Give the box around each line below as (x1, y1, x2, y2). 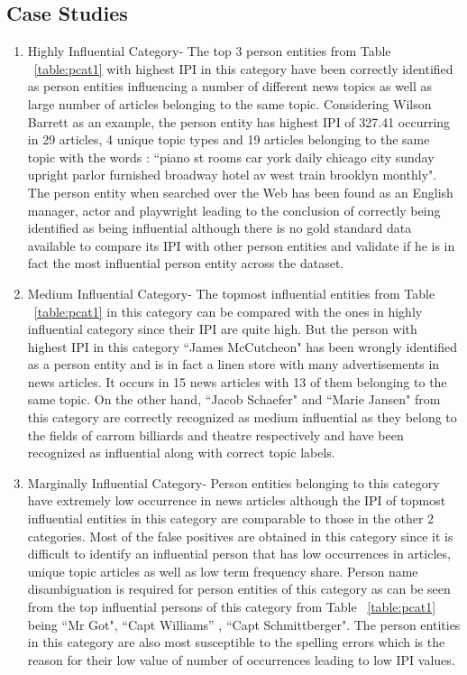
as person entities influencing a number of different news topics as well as (27, 77, 433, 96)
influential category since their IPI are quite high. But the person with (27, 319, 417, 338)
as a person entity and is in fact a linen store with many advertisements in (27, 355, 440, 374)
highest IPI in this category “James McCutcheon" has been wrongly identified (27, 337, 457, 356)
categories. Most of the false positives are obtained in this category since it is (27, 526, 453, 545)
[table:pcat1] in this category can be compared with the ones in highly (33, 301, 423, 320)
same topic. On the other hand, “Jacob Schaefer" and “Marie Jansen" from (27, 390, 441, 409)
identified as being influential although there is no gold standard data (27, 218, 412, 237)
